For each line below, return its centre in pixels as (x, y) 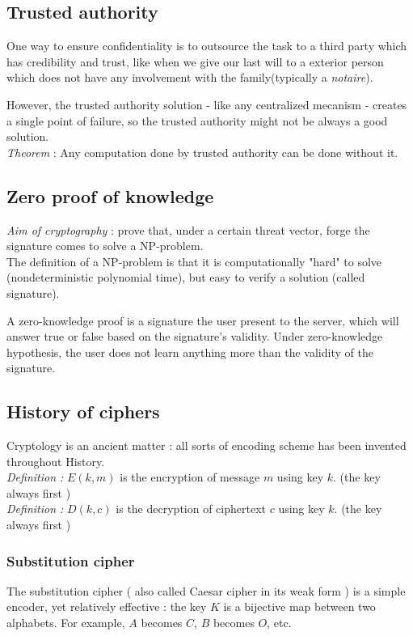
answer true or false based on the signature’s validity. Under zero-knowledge (195, 336)
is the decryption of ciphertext (191, 509)
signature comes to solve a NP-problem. (105, 246)
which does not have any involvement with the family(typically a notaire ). (190, 77)
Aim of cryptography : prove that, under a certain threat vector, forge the (188, 229)
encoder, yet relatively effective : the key (107, 606)
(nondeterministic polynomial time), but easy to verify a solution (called (186, 277)
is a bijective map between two (299, 606)
